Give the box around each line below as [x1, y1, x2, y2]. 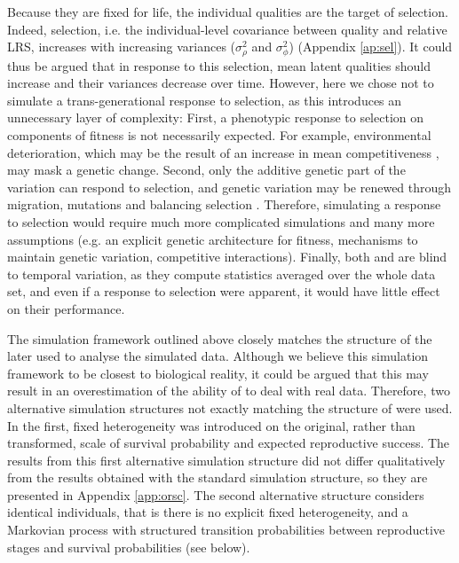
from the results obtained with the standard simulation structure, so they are [7, 468, 428, 487]
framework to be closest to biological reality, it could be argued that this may [7, 364, 429, 382]
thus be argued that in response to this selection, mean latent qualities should [7, 56, 431, 74]
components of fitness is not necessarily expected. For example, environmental [7, 126, 431, 145]
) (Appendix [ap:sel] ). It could [289, 37, 453, 56]
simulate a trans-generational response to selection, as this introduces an [7, 90, 402, 109]
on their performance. [7, 299, 125, 317]
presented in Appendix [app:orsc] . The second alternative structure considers [7, 485, 424, 504]
